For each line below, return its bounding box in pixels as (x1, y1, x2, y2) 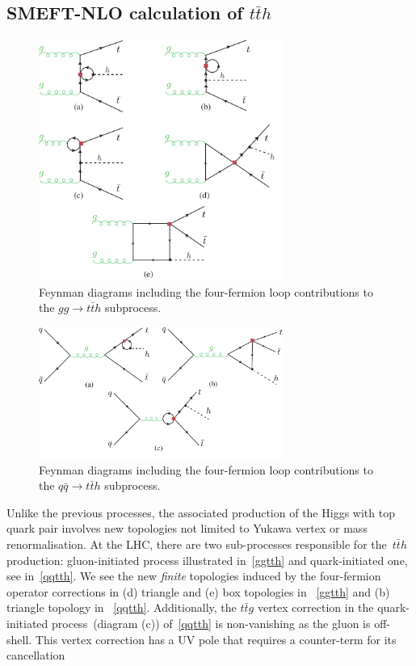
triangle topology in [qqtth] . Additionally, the (6, 599, 237, 616)
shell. (6, 630, 32, 647)
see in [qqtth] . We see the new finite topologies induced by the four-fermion (6, 567, 381, 584)
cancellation (6, 647, 65, 664)
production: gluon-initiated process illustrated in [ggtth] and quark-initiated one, (6, 551, 408, 568)
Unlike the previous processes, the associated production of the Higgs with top (6, 504, 395, 521)
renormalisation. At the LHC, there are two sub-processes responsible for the (6, 536, 387, 553)
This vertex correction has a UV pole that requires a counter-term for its (35, 630, 397, 647)
